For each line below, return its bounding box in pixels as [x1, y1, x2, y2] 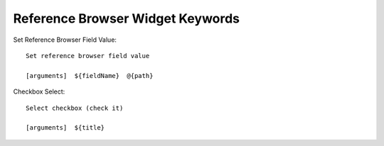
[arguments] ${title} [26, 124, 105, 132]
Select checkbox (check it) [26, 103, 124, 112]
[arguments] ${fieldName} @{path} [26, 72, 154, 79]
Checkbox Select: [13, 87, 65, 96]
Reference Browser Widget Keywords [13, 11, 240, 26]
